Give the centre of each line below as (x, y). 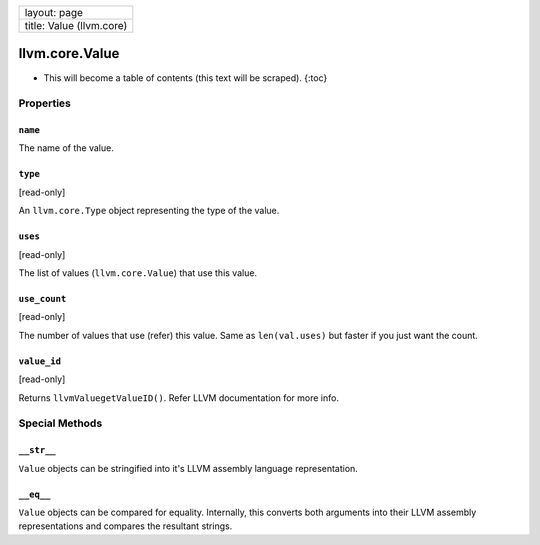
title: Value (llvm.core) (76, 25)
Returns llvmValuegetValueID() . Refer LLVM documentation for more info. (179, 397)
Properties (45, 103)
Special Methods (60, 423)
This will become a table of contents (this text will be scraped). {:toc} (185, 77)
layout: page (54, 12)
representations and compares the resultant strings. (125, 526)
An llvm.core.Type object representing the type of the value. (149, 211)
